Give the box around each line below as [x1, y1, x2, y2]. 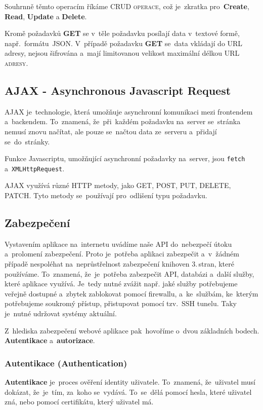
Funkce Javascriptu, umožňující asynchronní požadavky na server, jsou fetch [5, 153, 245, 164]
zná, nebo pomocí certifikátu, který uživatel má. [5, 396, 154, 407]
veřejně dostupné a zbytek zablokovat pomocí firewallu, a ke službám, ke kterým [5, 288, 258, 299]
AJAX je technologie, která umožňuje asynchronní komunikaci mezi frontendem [5, 106, 253, 117]
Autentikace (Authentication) [5, 356, 127, 369]
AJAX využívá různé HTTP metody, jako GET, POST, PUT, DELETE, [5, 180, 231, 191]
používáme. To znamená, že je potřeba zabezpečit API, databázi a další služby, [5, 268, 254, 279]
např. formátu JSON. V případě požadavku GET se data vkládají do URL [5, 38, 243, 48]
